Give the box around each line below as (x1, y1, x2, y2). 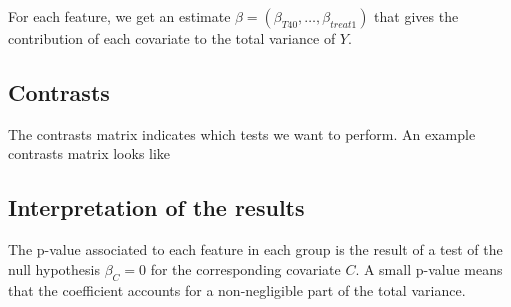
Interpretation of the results (8, 192, 305, 223)
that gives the (374, 6, 459, 26)
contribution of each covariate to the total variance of (8, 28, 336, 48)
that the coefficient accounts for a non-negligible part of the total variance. (8, 279, 466, 300)
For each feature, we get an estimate (8, 6, 231, 26)
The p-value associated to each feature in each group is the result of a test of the (8, 239, 503, 260)
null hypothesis (8, 258, 100, 279)
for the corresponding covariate (150, 258, 341, 279)
